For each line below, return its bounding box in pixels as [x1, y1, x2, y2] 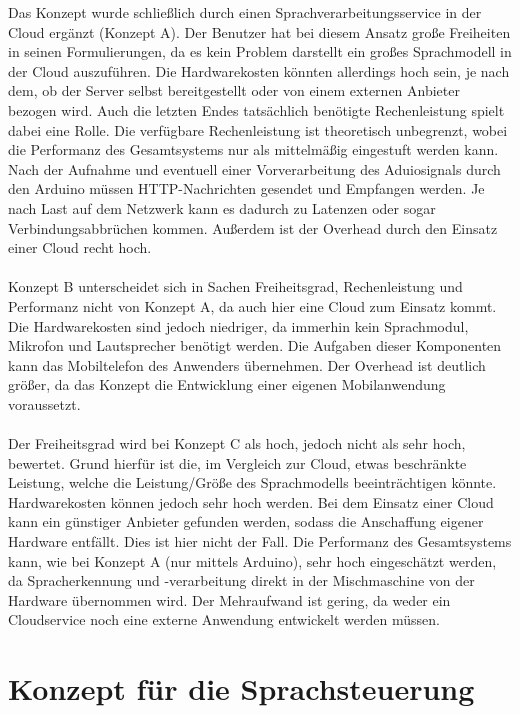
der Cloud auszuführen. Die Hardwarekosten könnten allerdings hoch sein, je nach [8, 60, 510, 81]
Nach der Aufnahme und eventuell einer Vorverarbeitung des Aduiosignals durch [8, 158, 501, 179]
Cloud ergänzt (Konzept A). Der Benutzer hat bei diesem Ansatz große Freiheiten [8, 21, 511, 42]
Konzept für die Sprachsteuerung [8, 668, 475, 709]
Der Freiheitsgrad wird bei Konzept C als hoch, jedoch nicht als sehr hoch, [8, 433, 466, 454]
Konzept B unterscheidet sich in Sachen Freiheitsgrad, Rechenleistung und [8, 276, 463, 297]
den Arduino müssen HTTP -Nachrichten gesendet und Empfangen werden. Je [8, 178, 485, 199]
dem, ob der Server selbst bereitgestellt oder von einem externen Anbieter [8, 80, 460, 101]
